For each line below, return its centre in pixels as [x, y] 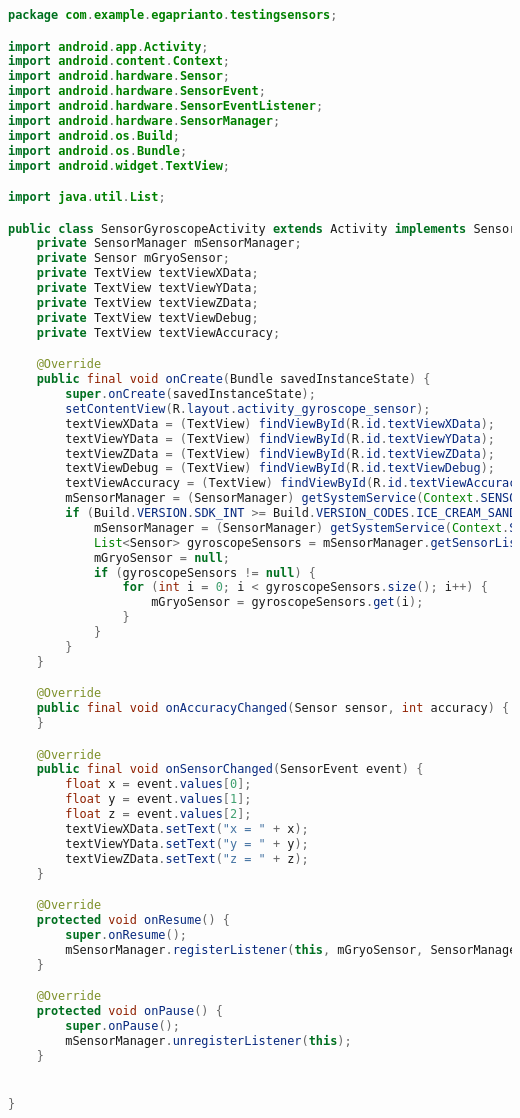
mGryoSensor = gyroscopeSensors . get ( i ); [287, 602]
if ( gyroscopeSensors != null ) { [204, 572]
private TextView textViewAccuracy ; [158, 332]
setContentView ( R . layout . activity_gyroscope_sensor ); [248, 408]
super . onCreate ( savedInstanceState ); [190, 394]
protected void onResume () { [133, 919]
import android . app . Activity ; [108, 46]
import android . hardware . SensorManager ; [144, 120]
